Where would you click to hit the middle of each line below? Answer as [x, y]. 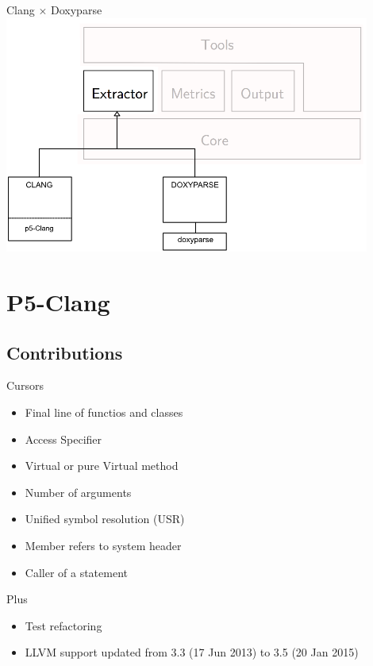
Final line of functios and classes [104, 412]
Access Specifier [63, 439]
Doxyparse [77, 10]
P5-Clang [58, 302]
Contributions [65, 352]
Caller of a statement [77, 572]
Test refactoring [63, 625]
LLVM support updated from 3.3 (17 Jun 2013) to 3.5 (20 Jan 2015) [192, 652]
